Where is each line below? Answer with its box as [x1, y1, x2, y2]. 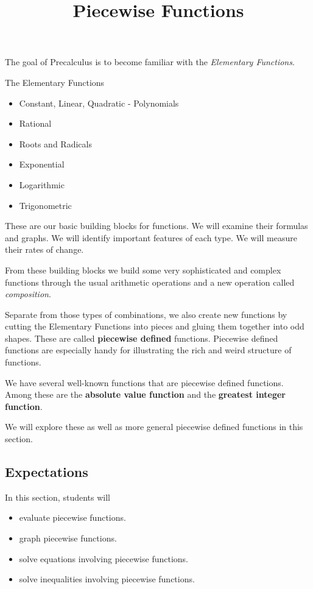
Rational [19, 117, 52, 130]
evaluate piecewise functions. [19, 511, 126, 524]
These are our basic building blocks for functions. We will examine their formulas [5, 219, 308, 232]
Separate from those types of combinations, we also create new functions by [5, 308, 287, 320]
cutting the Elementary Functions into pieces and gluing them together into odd [5, 320, 304, 333]
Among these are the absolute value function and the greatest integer [5, 388, 286, 401]
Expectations [5, 462, 88, 481]
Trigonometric [19, 199, 72, 211]
